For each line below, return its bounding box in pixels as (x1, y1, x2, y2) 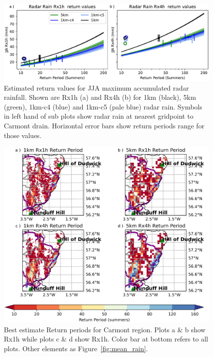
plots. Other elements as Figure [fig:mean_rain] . (4, 343, 148, 354)
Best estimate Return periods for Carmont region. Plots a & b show (4, 324, 206, 334)
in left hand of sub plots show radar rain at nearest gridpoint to (4, 111, 194, 121)
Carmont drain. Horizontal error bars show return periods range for (4, 120, 205, 130)
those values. (4, 130, 42, 140)
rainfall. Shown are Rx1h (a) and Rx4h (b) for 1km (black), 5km (4, 92, 196, 102)
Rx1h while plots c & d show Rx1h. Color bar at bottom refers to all (4, 334, 208, 344)
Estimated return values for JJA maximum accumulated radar (4, 82, 189, 93)
